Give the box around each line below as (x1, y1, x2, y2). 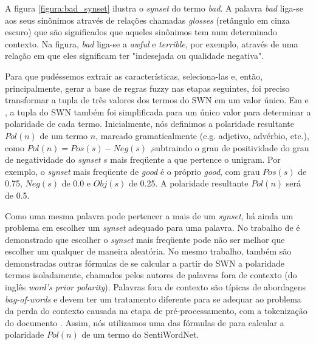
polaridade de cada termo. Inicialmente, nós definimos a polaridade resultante (5, 117, 295, 130)
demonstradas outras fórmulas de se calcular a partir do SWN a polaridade (5, 256, 284, 269)
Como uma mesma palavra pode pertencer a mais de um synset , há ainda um (5, 209, 294, 222)
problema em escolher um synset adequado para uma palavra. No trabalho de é (5, 221, 300, 234)
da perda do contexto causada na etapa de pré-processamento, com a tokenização (5, 304, 307, 317)
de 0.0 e (61, 177, 91, 190)
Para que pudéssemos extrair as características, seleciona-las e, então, (5, 69, 263, 82)
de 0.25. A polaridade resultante (128, 177, 249, 190)
